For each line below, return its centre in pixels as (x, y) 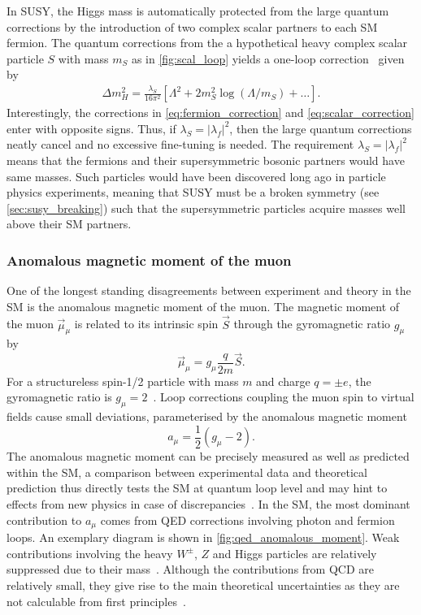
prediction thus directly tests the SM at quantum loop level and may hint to (197, 488)
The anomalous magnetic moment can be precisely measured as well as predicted (208, 456)
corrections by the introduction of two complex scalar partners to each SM (192, 26)
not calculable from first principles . (96, 601)
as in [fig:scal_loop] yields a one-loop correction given (268, 58)
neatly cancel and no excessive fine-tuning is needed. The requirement (180, 144)
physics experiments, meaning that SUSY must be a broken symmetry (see (193, 192)
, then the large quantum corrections (321, 128)
